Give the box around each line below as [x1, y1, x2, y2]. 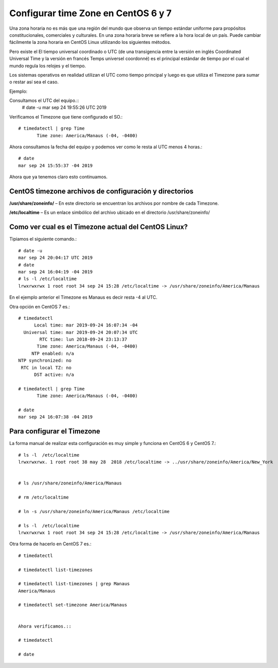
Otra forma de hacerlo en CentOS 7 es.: [9, 541, 92, 547]
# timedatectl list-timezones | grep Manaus [18, 581, 130, 587]
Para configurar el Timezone [9, 427, 101, 436]
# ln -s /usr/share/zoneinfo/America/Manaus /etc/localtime [18, 509, 170, 514]
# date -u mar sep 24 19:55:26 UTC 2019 [22, 104, 107, 110]
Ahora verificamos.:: [18, 623, 72, 629]
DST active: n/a [34, 372, 75, 378]
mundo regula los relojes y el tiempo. [9, 63, 86, 69]
